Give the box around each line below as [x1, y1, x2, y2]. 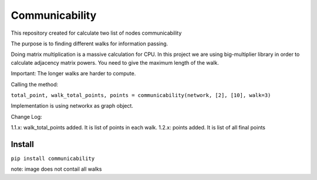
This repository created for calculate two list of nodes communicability [11, 29, 182, 36]
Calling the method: [11, 81, 59, 88]
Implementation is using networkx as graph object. [11, 102, 133, 109]
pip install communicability [11, 155, 95, 162]
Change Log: [11, 113, 42, 120]
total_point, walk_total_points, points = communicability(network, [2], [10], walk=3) [11, 92, 271, 98]
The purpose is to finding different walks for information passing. [11, 40, 168, 47]
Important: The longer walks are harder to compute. [11, 70, 136, 77]
